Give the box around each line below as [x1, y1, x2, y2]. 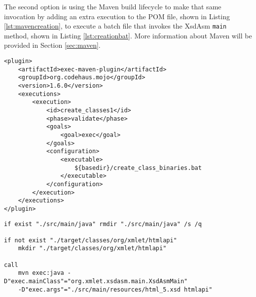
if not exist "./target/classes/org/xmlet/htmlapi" [4, 236, 177, 244]
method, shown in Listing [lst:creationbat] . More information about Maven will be [4, 30, 252, 40]
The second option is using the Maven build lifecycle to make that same [4, 1, 221, 11]
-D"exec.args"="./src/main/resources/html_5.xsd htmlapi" [18, 286, 213, 293]
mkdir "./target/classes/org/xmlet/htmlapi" [18, 245, 167, 252]
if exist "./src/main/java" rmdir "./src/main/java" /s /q [4, 220, 202, 228]
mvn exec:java [18, 269, 64, 277]
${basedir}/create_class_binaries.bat [74, 164, 202, 171]
